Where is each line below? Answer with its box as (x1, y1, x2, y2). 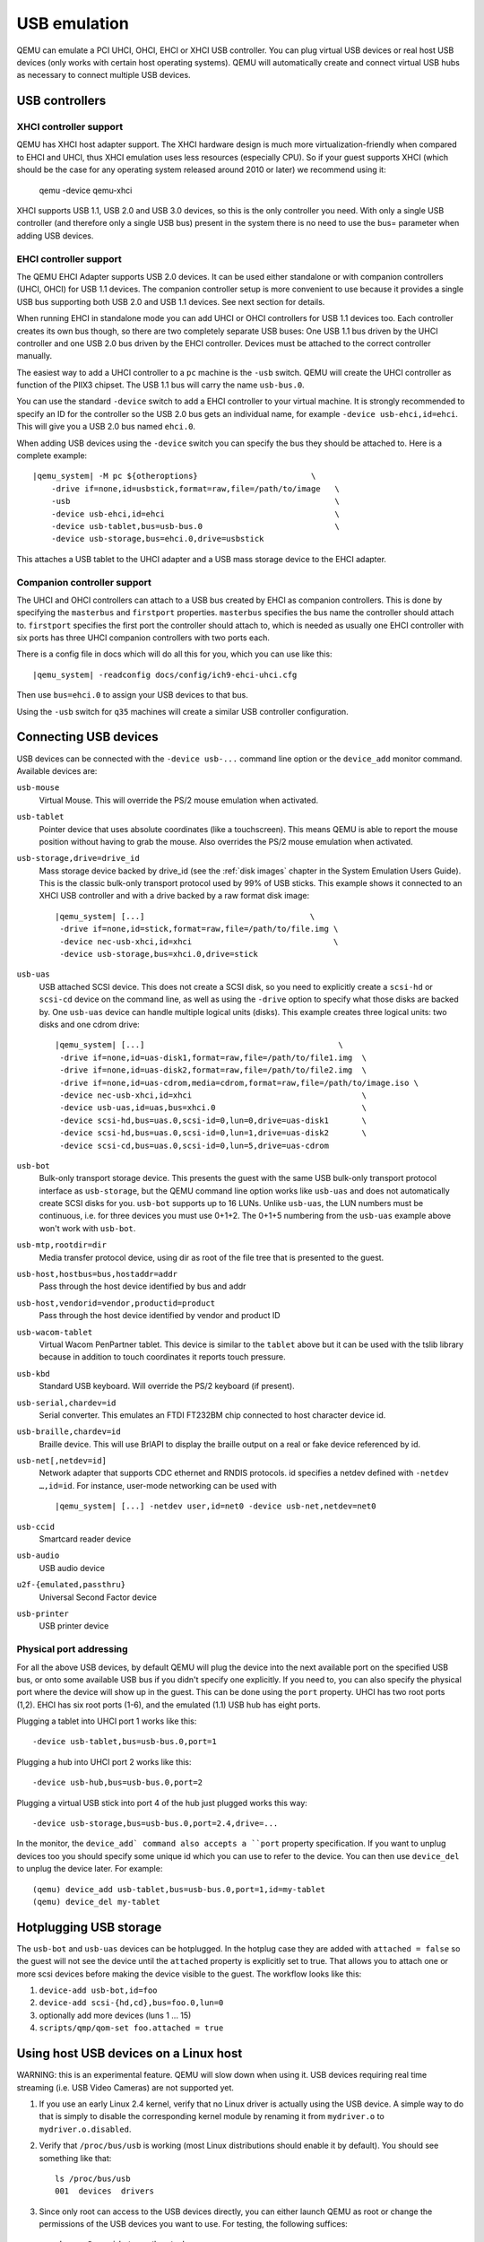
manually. (16, 351, 53, 361)
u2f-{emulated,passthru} (16, 1579, 125, 1590)
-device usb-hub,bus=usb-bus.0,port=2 (32, 1777, 203, 1788)
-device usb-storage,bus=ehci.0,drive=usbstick (50, 534, 264, 544)
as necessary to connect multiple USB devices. (16, 70, 192, 81)
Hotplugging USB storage (16, 1919, 162, 1934)
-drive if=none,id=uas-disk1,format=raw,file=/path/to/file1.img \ (59, 1052, 367, 1063)
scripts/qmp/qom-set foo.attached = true (39, 2023, 224, 2033)
